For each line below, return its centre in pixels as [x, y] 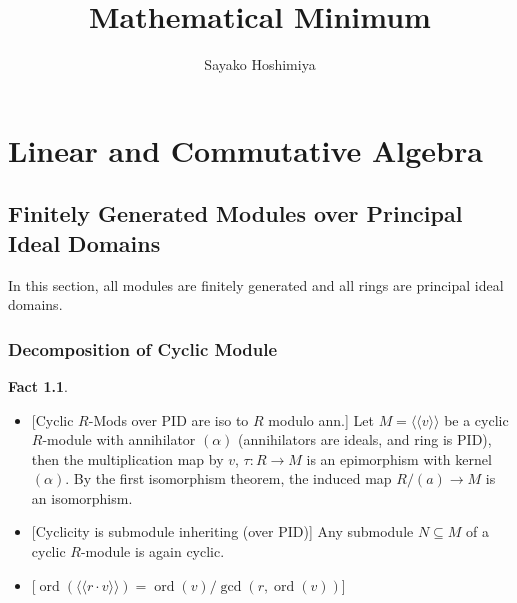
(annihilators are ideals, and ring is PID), [365, 439]
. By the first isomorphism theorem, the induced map [228, 478]
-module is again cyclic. [152, 551]
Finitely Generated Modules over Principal [235, 213]
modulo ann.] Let [321, 419]
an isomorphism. [82, 497]
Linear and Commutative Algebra [245, 149]
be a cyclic [476, 419]
